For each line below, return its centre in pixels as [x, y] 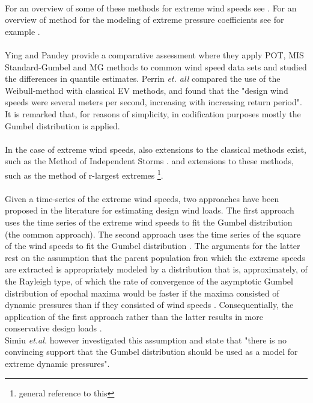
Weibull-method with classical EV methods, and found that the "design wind [147, 90]
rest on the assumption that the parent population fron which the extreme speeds [155, 257]
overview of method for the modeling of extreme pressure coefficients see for [144, 20]
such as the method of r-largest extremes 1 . [84, 174]
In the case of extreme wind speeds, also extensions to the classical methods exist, [156, 149]
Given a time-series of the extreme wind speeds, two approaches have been [142, 198]
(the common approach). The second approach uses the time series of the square [153, 234]
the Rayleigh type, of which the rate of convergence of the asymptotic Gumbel [149, 281]
